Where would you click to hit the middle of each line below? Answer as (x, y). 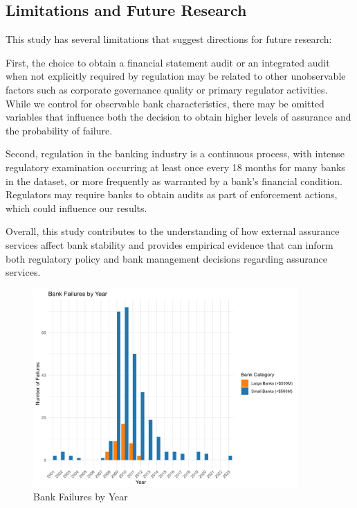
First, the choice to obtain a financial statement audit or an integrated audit (168, 62)
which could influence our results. (76, 208)
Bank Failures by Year (81, 497)
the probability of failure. (59, 130)
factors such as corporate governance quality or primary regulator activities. (167, 89)
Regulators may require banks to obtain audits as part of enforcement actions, (172, 194)
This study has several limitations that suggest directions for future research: (169, 39)
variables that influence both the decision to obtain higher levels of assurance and (178, 117)
